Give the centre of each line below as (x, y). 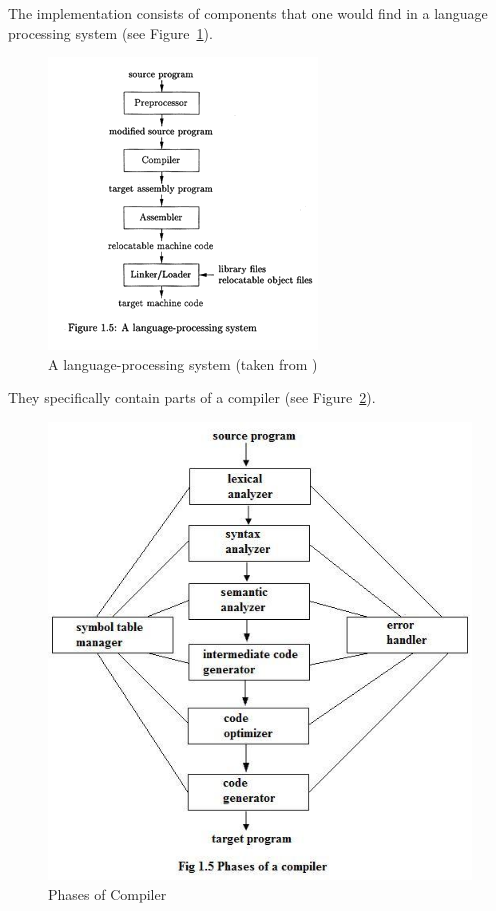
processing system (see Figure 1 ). (110, 32)
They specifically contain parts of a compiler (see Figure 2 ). (192, 397)
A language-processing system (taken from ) (183, 363)
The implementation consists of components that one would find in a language (248, 13)
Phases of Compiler (107, 893)
